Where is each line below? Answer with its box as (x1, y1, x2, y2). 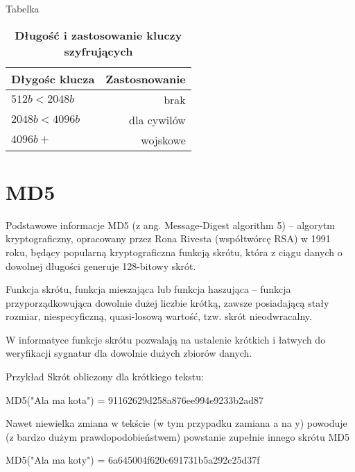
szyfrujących (64, 42, 133, 59)
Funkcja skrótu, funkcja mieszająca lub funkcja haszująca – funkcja (6, 282, 291, 296)
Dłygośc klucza (11, 70, 95, 87)
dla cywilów (129, 111, 186, 128)
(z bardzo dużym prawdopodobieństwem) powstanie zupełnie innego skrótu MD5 (6, 429, 350, 444)
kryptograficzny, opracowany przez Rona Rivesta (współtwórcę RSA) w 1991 (6, 231, 331, 246)
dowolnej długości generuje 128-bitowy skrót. (6, 258, 196, 273)
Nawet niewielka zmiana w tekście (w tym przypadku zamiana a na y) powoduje (6, 416, 347, 430)
